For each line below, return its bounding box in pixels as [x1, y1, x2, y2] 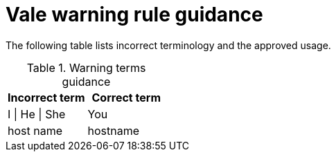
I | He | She [8, 107, 66, 121]
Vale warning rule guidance [6, 3, 263, 26]
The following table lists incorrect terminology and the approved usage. [6, 39, 331, 51]
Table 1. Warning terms [26, 60, 146, 75]
